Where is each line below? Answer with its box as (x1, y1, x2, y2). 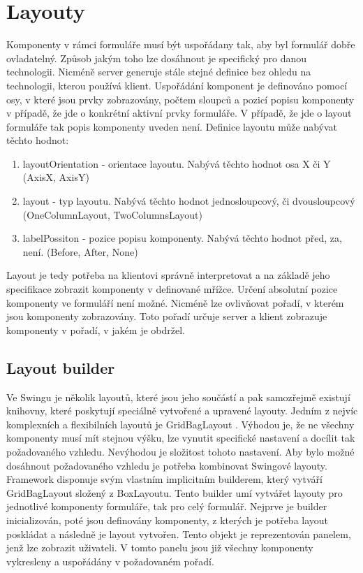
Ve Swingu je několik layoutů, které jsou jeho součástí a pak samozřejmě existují (6, 389, 350, 404)
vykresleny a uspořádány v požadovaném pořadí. (6, 553, 214, 568)
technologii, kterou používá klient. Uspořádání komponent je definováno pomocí (6, 78, 348, 92)
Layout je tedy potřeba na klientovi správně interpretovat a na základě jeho (6, 268, 330, 282)
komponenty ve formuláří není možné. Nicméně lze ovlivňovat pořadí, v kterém (6, 295, 344, 310)
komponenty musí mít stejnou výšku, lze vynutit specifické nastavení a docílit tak (6, 430, 355, 445)
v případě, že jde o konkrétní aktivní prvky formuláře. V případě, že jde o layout (6, 106, 352, 120)
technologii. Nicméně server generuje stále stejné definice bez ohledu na (6, 64, 311, 79)
